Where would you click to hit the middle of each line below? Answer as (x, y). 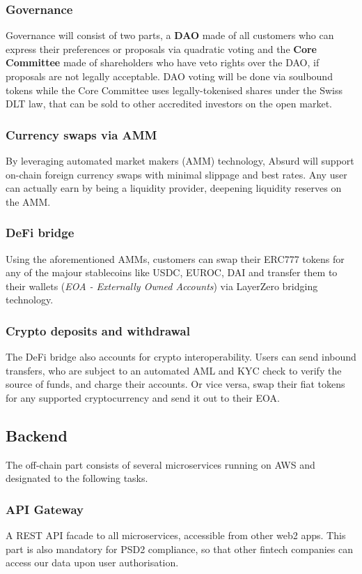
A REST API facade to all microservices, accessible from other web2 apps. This (176, 535)
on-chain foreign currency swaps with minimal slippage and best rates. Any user (176, 174)
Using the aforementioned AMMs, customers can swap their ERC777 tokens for (175, 258)
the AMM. (28, 201)
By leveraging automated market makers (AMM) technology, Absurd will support (180, 160)
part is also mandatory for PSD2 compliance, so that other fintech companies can (180, 549)
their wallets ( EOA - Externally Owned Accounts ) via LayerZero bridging (162, 286)
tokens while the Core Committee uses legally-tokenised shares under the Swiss (174, 90)
